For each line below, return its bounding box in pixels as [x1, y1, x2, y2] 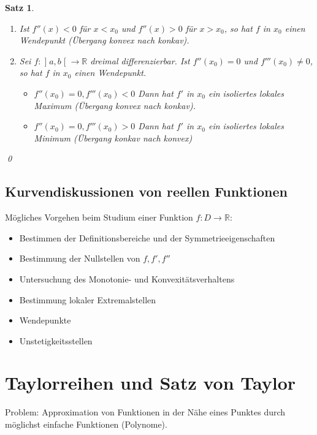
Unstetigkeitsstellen [19, 334, 93, 347]
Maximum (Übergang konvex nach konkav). [34, 99, 196, 112]
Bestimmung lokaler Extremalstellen [19, 293, 156, 306]
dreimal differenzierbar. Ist [90, 54, 190, 67]
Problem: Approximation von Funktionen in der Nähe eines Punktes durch [5, 406, 286, 418]
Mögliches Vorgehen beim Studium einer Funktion [5, 211, 193, 224]
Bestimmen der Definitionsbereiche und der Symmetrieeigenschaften [19, 231, 275, 244]
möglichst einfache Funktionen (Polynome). [5, 418, 167, 431]
